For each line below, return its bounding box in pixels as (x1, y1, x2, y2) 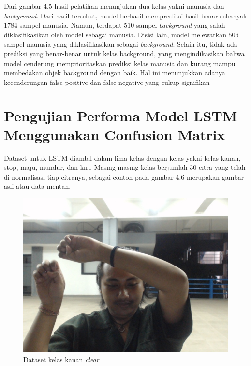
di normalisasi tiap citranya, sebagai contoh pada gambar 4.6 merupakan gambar (4, 171, 244, 182)
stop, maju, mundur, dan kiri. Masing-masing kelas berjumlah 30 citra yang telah (4, 162, 246, 172)
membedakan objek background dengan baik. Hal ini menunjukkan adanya (4, 67, 225, 78)
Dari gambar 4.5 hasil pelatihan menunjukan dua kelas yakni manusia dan (4, 1, 224, 11)
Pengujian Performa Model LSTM (4, 105, 237, 125)
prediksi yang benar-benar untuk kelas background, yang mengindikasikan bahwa (4, 48, 245, 58)
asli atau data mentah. (4, 181, 71, 191)
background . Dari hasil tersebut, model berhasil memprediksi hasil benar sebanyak (4, 10, 247, 20)
